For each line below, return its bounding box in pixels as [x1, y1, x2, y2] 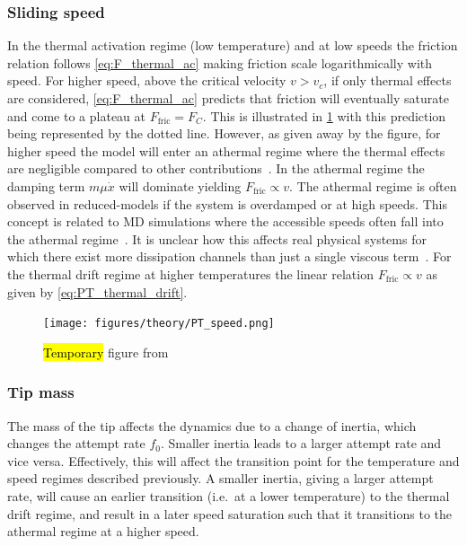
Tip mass [7, 381, 75, 403]
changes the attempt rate [7, 434, 145, 453]
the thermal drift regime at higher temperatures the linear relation [7, 264, 374, 283]
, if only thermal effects [323, 71, 452, 90]
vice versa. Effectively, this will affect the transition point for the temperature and [7, 451, 460, 470]
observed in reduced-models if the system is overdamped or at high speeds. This [7, 194, 447, 213]
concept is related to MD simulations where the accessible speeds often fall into [7, 212, 444, 231]
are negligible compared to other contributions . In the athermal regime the [7, 159, 425, 178]
